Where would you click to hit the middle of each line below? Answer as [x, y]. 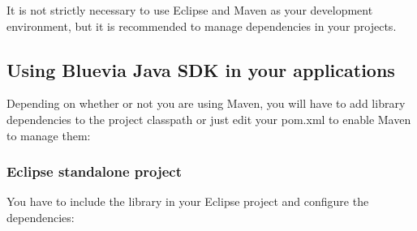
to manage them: [49, 135]
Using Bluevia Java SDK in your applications [201, 69]
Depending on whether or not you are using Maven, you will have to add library [206, 103]
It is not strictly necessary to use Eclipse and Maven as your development [190, 10]
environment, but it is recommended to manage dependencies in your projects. [202, 26]
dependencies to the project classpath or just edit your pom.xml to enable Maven [209, 119]
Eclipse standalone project [95, 171]
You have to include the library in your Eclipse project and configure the [188, 201]
